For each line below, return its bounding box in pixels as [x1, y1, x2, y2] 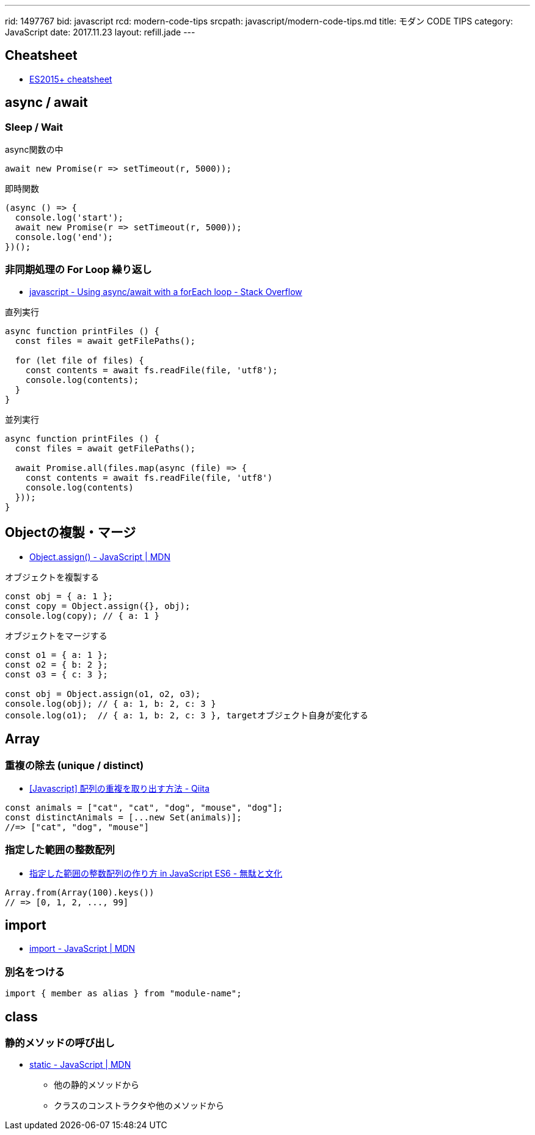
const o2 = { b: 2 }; [5, 659, 108, 670]
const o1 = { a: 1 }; [5, 649, 108, 660]
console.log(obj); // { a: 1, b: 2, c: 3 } [5, 698, 216, 709]
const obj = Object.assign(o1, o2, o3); [5, 688, 201, 699]
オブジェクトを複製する [5, 571, 99, 582]
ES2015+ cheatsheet [29, 73, 112, 84]
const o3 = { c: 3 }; [5, 669, 108, 679]
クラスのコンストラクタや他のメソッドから [54, 1100, 224, 1111]
